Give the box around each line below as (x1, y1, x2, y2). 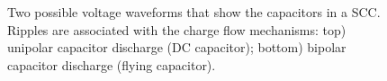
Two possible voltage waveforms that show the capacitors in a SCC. (7, 3, 381, 21)
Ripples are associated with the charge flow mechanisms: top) (7, 20, 346, 39)
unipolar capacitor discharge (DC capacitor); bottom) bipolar (7, 38, 346, 57)
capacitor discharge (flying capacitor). (7, 55, 216, 74)
